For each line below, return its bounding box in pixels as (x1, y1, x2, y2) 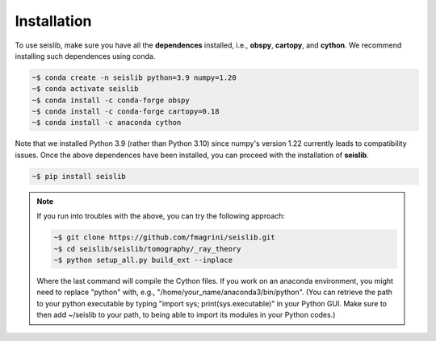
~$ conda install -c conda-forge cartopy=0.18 (31, 107, 220, 116)
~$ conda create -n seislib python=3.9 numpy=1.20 (31, 73, 237, 82)
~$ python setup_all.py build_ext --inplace (53, 255, 233, 264)
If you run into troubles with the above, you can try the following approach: (36, 211, 286, 221)
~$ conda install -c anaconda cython (31, 118, 182, 127)
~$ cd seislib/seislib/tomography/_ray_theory (53, 244, 241, 253)
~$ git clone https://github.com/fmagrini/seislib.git (53, 233, 275, 242)
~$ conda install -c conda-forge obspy (31, 95, 190, 105)
